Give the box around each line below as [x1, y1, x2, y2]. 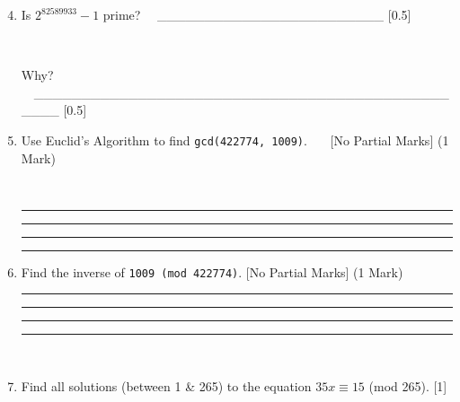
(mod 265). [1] [368, 377, 447, 396]
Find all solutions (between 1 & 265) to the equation [21, 377, 312, 396]
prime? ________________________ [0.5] [102, 5, 411, 23]
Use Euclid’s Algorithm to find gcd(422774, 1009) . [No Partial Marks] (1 [21, 130, 449, 149]
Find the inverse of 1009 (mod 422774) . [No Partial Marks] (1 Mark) [21, 262, 403, 281]
